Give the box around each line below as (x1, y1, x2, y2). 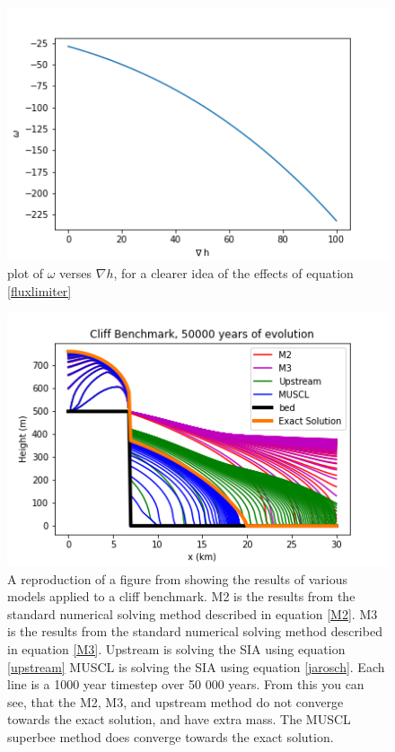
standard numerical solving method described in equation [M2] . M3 (7, 604, 378, 623)
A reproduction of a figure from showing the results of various (7, 569, 347, 588)
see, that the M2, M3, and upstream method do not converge (7, 692, 344, 711)
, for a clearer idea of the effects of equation (113, 264, 354, 283)
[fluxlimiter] (7, 281, 72, 300)
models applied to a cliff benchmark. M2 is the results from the (7, 587, 355, 606)
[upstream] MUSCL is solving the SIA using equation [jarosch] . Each (7, 657, 385, 676)
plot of (7, 264, 44, 283)
